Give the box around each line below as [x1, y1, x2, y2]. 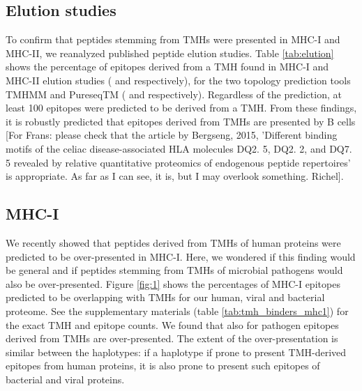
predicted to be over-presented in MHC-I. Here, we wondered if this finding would [6, 249, 356, 263]
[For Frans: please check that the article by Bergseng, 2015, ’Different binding [6, 128, 338, 142]
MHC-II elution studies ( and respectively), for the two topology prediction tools [6, 72, 351, 87]
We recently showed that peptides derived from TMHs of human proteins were [6, 235, 341, 250]
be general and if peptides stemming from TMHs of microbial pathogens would [6, 263, 343, 277]
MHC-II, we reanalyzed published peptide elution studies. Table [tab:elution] [6, 45, 334, 60]
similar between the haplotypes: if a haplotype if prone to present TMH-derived [6, 344, 347, 359]
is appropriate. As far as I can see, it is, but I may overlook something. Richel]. [6, 169, 344, 183]
